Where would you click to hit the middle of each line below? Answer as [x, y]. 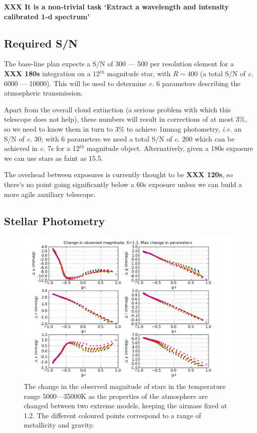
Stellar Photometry [54, 220]
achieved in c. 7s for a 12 [42, 148]
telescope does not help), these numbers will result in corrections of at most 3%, [126, 119]
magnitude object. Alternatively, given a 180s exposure [170, 148]
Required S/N [41, 43]
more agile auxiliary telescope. [50, 194]
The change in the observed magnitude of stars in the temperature [125, 386]
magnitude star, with [139, 73]
